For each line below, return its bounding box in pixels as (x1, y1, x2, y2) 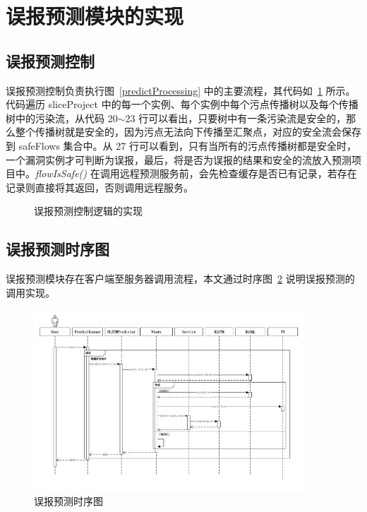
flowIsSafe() (35, 166, 88, 181)
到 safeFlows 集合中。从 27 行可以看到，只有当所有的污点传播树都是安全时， (6, 138, 356, 153)
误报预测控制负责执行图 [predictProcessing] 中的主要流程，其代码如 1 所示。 (6, 83, 356, 97)
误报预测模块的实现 (6, 1, 184, 30)
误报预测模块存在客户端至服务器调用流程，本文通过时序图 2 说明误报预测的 (6, 271, 355, 286)
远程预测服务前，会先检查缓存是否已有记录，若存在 (119, 166, 357, 181)
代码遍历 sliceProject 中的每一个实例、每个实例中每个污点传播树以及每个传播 (6, 97, 359, 112)
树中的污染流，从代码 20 (6, 110, 118, 125)
